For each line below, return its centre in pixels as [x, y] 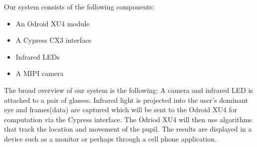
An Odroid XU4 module [52, 23]
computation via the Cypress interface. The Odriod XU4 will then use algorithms [128, 119]
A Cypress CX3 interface [54, 40]
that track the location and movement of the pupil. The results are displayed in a [128, 129]
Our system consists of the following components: [79, 6]
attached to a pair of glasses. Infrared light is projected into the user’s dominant [126, 100]
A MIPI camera [40, 73]
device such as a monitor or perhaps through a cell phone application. [110, 138]
